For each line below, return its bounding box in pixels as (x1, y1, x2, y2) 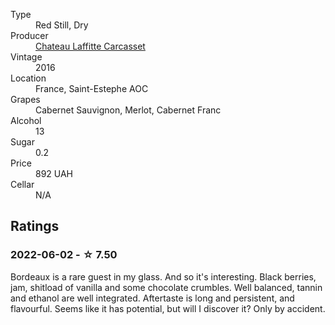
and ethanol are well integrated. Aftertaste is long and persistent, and (10, 292, 295, 304)
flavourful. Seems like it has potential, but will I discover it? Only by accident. (10, 302, 326, 314)
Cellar (10, 179, 35, 190)
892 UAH (35, 168, 74, 179)
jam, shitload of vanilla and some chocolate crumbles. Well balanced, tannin (10, 281, 323, 293)
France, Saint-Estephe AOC (35, 83, 149, 94)
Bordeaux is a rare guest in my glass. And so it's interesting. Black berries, (10, 270, 317, 283)
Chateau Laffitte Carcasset (35, 40, 146, 52)
